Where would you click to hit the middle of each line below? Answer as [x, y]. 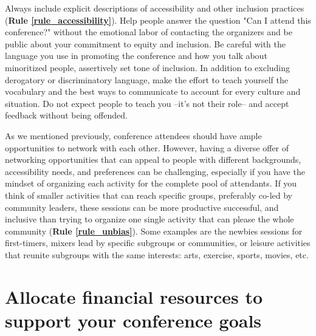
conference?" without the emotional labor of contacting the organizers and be [149, 32]
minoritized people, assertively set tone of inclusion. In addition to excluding [148, 67]
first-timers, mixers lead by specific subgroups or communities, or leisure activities [158, 243]
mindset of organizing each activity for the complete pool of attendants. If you [151, 183]
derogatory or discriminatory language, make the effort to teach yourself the [146, 79]
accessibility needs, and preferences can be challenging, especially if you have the [155, 171]
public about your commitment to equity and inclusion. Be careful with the [145, 43]
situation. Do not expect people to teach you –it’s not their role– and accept [147, 103]
